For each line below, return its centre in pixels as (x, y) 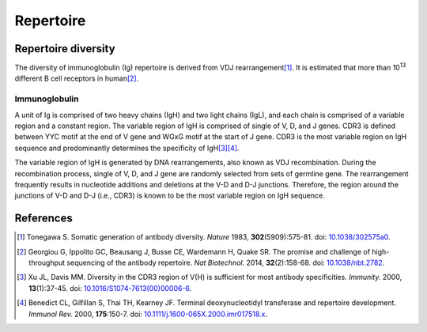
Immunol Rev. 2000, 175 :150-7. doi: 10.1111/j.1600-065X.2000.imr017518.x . (148, 314)
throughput (47, 263)
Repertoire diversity (65, 49)
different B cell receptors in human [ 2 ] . (77, 78)
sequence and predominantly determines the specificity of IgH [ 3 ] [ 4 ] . (127, 148)
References (43, 219)
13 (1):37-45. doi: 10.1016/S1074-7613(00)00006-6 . (110, 288)
